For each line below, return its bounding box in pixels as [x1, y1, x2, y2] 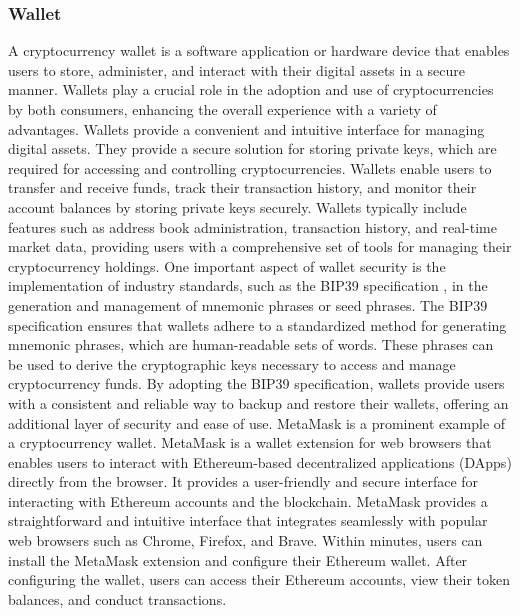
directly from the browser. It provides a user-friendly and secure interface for [8, 471, 479, 492]
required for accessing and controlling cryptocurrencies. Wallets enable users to [8, 157, 492, 178]
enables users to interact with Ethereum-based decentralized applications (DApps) [8, 451, 512, 472]
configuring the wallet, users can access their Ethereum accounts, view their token [8, 569, 511, 590]
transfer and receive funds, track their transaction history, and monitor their [8, 177, 477, 198]
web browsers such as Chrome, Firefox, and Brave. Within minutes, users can [8, 530, 483, 551]
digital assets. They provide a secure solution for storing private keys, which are [8, 138, 497, 159]
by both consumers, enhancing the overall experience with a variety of [8, 99, 437, 119]
